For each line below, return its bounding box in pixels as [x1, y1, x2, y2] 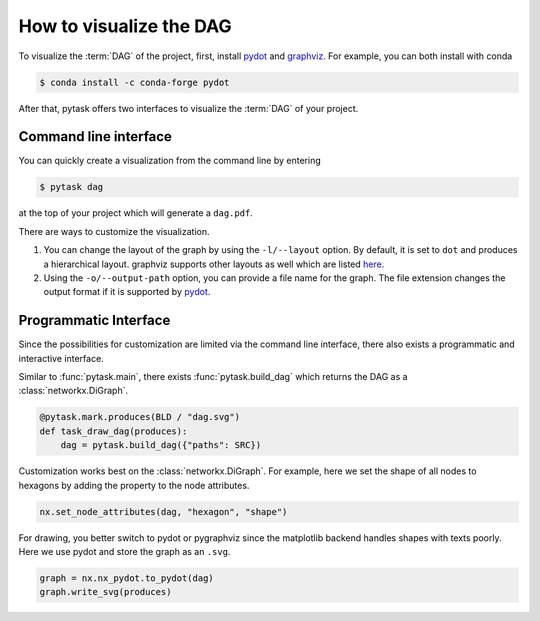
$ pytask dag [39, 181, 104, 193]
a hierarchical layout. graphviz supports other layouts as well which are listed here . [43, 258, 385, 270]
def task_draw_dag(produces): [39, 425, 188, 437]
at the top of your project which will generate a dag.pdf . [18, 207, 254, 219]
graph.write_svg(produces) [39, 586, 172, 598]
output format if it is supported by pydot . [43, 286, 211, 298]
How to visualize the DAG [18, 15, 232, 37]
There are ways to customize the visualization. [18, 225, 210, 237]
